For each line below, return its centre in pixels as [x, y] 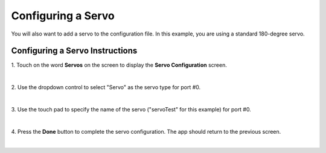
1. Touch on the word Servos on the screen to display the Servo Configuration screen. [119, 65]
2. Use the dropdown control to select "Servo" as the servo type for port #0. [106, 87]
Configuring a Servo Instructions [74, 51]
